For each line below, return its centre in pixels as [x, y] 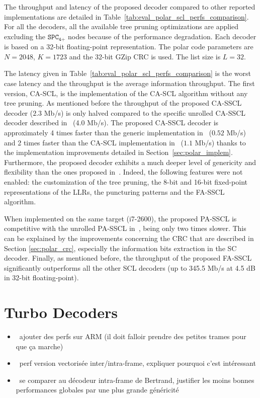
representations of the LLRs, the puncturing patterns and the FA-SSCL [114, 191]
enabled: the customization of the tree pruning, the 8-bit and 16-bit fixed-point [126, 181]
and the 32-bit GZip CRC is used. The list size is [145, 56]
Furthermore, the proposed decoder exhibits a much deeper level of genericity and [130, 162]
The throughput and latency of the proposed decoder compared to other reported [130, 7]
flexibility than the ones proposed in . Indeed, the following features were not [123, 172]
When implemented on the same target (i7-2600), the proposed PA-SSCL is [120, 218]
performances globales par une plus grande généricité [97, 390]
